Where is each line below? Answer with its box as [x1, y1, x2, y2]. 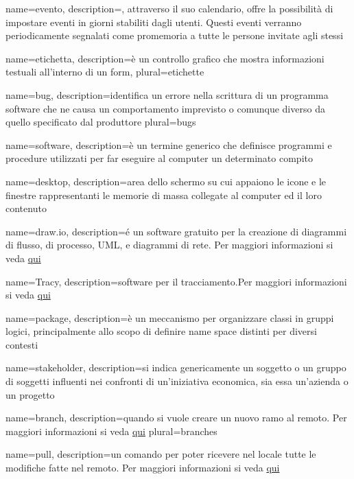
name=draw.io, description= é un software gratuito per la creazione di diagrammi [5, 224, 347, 238]
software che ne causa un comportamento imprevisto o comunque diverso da [5, 101, 325, 115]
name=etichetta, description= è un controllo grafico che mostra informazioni [5, 51, 324, 65]
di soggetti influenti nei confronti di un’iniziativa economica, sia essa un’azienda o [5, 374, 349, 388]
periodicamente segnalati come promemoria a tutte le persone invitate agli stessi [5, 28, 344, 43]
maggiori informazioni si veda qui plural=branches [5, 423, 217, 438]
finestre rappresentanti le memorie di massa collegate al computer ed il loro [5, 187, 322, 202]
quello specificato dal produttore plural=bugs [5, 115, 196, 129]
